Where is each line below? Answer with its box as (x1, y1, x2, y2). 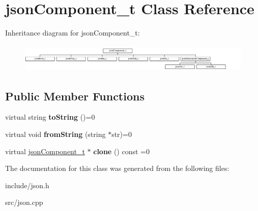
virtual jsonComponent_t (5, 146, 85, 156)
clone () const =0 (93, 146, 150, 156)
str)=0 (111, 128, 132, 139)
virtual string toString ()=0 (5, 112, 95, 122)
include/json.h (5, 180, 49, 190)
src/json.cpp (5, 197, 43, 207)
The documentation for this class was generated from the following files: (5, 163, 230, 173)
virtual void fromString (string (5, 128, 106, 139)
